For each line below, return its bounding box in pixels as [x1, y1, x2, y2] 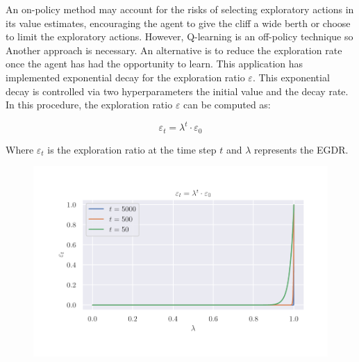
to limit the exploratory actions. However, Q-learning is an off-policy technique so [6, 29, 353, 44]
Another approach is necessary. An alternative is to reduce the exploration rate [6, 42, 342, 57]
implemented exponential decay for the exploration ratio [6, 69, 245, 84]
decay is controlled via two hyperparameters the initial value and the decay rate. [6, 83, 349, 98]
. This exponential [252, 69, 330, 84]
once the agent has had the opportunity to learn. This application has [6, 56, 303, 71]
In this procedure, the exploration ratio [6, 97, 173, 112]
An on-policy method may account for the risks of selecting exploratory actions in [6, 2, 354, 16]
